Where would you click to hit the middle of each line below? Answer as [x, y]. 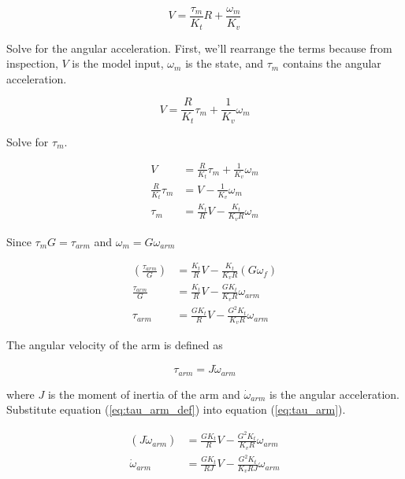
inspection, [32, 63]
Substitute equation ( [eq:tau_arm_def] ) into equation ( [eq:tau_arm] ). [176, 409]
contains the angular [332, 63]
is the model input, [118, 63]
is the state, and [225, 63]
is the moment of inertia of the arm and [144, 394]
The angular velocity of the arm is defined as [115, 345]
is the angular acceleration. [334, 394]
